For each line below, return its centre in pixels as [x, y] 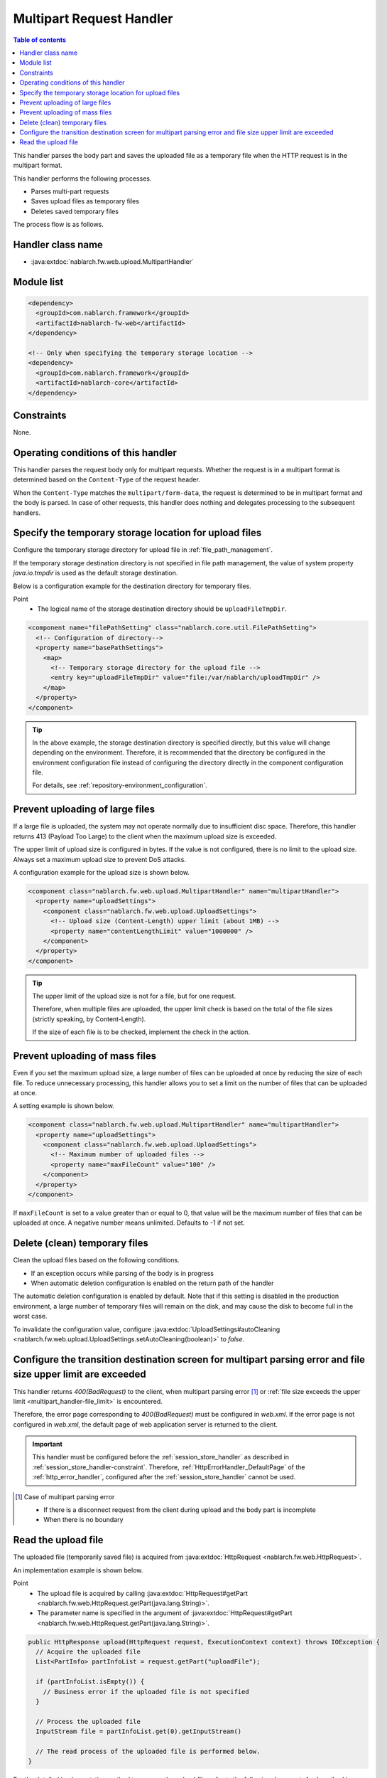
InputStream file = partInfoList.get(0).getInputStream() [139, 1731]
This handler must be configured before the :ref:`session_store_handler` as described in [161, 1457]
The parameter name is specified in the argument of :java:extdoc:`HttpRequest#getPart [165, 1613]
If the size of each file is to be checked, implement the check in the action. [141, 1032]
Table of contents [40, 40]
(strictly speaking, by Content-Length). [89, 1019]
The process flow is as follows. [59, 225]
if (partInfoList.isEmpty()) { [90, 1682]
